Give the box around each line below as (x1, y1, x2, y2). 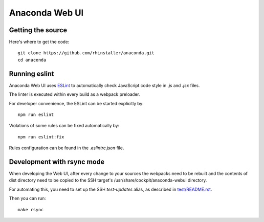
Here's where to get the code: (9, 39, 69, 45)
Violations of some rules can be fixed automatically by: (9, 123, 120, 129)
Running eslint (9, 69, 54, 78)
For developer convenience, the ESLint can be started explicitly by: (9, 100, 144, 106)
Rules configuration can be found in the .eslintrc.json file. (9, 145, 124, 151)
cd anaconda (18, 57, 46, 63)
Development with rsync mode (9, 157, 105, 166)
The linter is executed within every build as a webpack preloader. (9, 91, 140, 97)
